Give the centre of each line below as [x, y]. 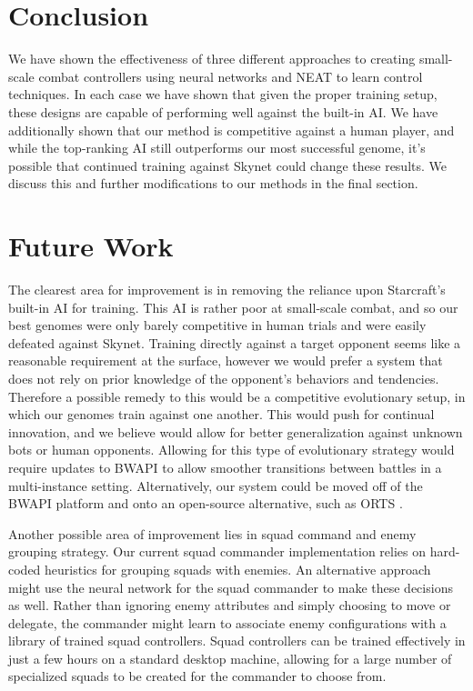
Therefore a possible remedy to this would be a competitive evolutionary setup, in [237, 396]
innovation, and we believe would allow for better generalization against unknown [236, 431]
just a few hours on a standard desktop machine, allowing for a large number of [230, 658]
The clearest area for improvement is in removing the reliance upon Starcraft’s [227, 289]
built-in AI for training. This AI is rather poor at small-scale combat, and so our [233, 307]
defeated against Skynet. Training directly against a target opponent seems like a [235, 342]
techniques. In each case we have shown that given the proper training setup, [223, 94]
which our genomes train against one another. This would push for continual [221, 414]
